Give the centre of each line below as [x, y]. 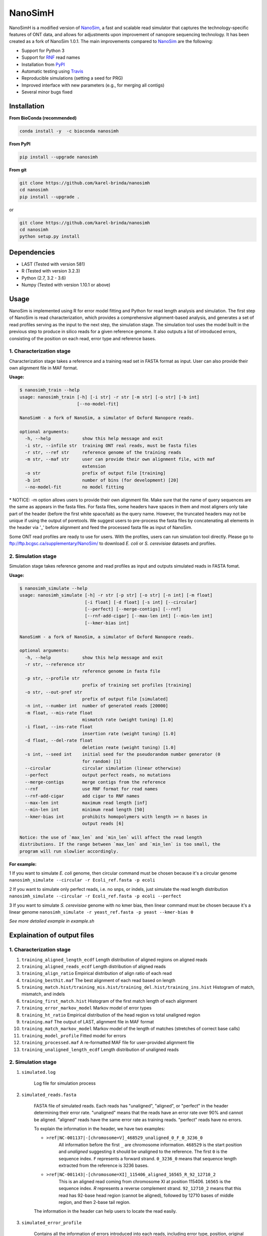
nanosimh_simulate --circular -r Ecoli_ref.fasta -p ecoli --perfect [95, 896]
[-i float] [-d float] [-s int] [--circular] [141, 602]
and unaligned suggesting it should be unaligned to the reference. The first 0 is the [143, 1151]
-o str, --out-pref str [54, 692]
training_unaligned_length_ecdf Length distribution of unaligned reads [100, 1049]
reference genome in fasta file [121, 671]
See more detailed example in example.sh [52, 921]
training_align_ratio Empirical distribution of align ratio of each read [97, 973]
